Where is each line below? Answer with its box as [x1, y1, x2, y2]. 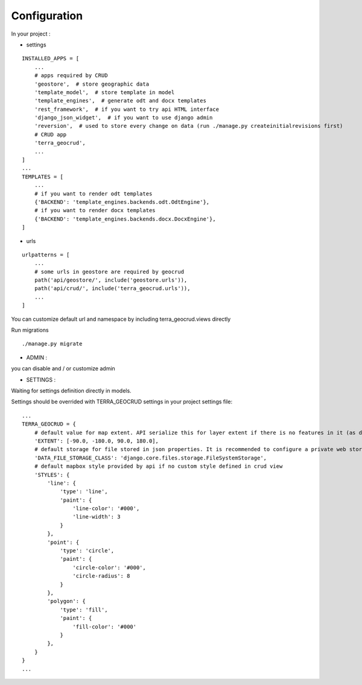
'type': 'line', [60, 488, 108, 495]
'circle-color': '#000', [72, 564, 146, 571]
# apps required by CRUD [34, 72, 108, 79]
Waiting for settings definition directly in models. [11, 387, 132, 394]
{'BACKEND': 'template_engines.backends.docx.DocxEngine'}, [34, 215, 217, 223]
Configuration [11, 9, 83, 22]
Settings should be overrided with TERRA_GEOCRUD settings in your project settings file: [11, 398, 232, 405]
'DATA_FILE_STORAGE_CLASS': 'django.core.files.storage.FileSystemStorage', [34, 454, 267, 461]
